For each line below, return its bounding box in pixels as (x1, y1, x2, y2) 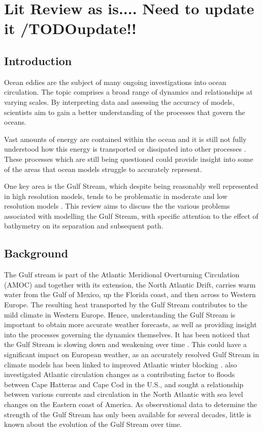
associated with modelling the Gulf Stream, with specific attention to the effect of (4, 210, 258, 221)
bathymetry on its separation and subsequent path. (4, 220, 163, 231)
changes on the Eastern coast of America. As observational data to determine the (4, 399, 257, 409)
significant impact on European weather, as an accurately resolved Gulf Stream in (4, 349, 259, 360)
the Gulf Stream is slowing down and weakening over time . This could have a (4, 339, 247, 350)
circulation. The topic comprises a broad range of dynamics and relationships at (4, 87, 253, 97)
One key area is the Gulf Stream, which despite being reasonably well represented (4, 181, 258, 191)
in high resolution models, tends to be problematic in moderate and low (4, 190, 227, 201)
